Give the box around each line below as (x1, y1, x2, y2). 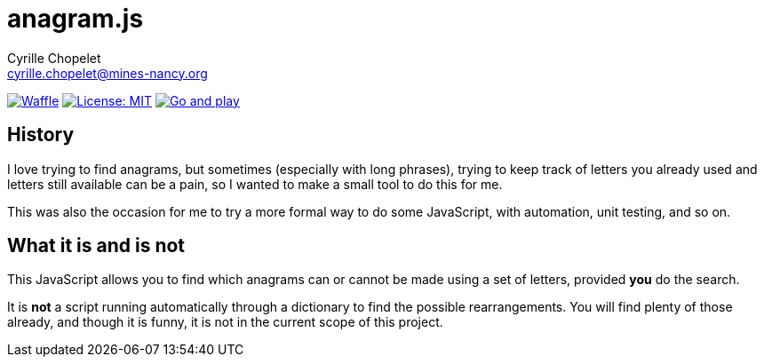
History (7, 123, 75, 146)
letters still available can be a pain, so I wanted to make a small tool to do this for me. (7, 176, 503, 192)
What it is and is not (7, 234, 186, 257)
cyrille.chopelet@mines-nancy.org (7, 65, 208, 81)
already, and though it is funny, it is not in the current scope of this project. (7, 314, 443, 330)
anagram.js (7, 4, 144, 34)
